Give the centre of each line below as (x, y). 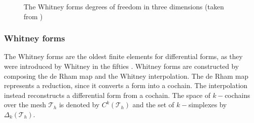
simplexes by (208, 105)
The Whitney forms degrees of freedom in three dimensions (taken (124, 6)
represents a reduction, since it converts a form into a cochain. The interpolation (126, 85)
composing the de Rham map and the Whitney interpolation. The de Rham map (126, 76)
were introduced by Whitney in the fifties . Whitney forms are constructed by (122, 66)
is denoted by (79, 105)
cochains (237, 95)
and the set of (153, 105)
